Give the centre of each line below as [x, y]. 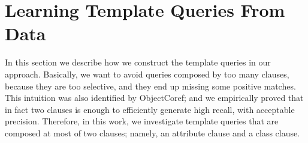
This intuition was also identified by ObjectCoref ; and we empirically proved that [154, 98]
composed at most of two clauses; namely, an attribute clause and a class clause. [153, 132]
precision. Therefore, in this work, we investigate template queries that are [142, 121]
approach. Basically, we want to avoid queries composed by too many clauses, [147, 74]
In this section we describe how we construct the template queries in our [138, 62]
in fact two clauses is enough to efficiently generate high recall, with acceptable [150, 109]
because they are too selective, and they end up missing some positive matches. [150, 86]
